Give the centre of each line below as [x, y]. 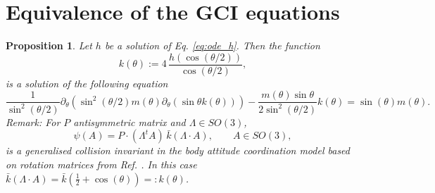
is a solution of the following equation [87, 83]
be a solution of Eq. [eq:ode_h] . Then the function [212, 45]
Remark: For [33, 122]
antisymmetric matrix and [130, 122]
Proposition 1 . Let [49, 45]
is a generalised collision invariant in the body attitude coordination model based [178, 150]
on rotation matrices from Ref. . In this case [101, 164]
